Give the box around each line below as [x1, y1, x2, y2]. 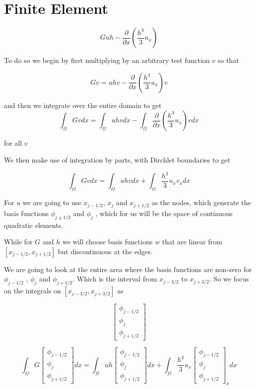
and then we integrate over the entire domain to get [4, 100, 162, 110]
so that [217, 55, 239, 65]
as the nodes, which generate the [151, 197, 251, 208]
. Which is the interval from [72, 274, 157, 284]
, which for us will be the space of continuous [95, 208, 233, 218]
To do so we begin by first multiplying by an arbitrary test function [4, 55, 210, 65]
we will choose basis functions [62, 236, 153, 247]
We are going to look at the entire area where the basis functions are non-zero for [4, 264, 252, 274]
